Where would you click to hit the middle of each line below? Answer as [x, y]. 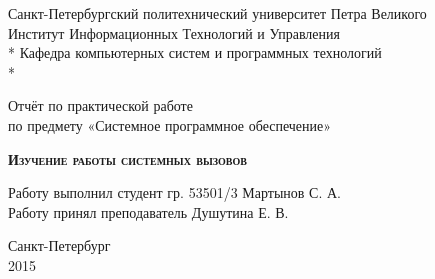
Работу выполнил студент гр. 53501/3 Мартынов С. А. [174, 192]
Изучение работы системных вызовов [127, 158]
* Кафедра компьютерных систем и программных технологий [195, 52]
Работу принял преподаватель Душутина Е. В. [148, 211]
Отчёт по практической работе [100, 105]
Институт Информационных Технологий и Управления [174, 32]
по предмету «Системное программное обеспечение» [170, 124]
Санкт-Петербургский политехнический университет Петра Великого [217, 13]
